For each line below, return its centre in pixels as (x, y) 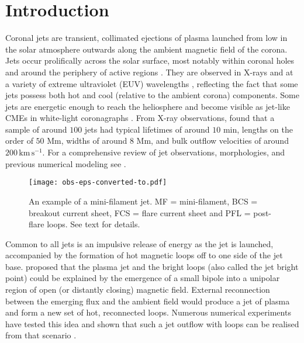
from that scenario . (41, 335)
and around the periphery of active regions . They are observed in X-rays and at (149, 72)
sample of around (36, 129)
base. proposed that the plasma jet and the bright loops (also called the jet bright (152, 266)
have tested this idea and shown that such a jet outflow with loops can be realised (152, 323)
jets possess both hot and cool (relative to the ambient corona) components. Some (152, 95)
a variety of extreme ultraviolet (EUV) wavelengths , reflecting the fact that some (152, 83)
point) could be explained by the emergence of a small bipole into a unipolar (143, 278)
